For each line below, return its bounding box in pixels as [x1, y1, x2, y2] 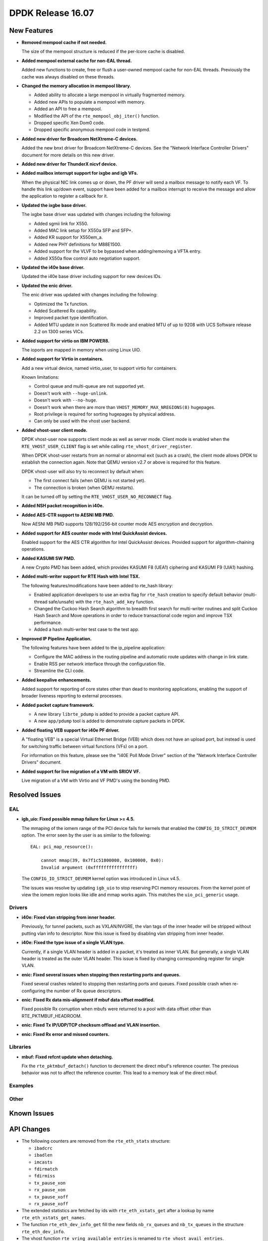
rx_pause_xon [34, 1187, 66, 1193]
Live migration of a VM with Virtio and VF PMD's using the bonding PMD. [21, 777, 171, 784]
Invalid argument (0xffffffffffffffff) [40, 864, 138, 870]
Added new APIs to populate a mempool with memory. [34, 99, 145, 105]
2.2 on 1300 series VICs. [34, 329, 84, 335]
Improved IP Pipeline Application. [21, 635, 92, 641]
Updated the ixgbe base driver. [21, 202, 87, 208]
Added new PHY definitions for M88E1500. [34, 241, 122, 247]
